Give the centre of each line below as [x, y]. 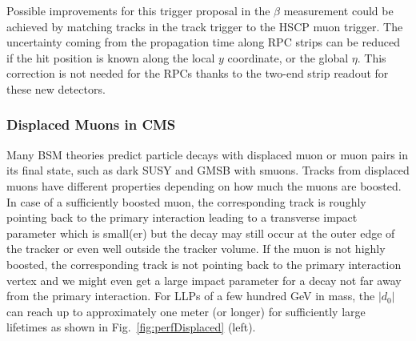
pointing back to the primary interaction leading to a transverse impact [182, 217]
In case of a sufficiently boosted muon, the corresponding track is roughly [186, 201]
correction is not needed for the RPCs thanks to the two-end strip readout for [198, 73]
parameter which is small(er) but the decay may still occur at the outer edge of [201, 233]
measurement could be [338, 10]
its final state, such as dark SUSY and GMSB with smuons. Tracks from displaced [208, 170]
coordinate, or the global [288, 57]
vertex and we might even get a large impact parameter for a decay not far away [204, 280]
